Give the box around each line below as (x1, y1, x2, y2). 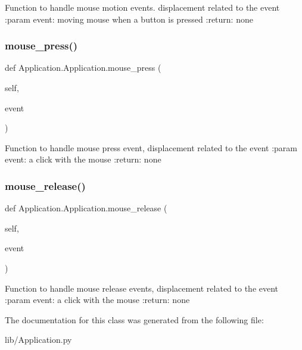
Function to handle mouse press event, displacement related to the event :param (5, 141, 297, 154)
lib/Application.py (5, 333, 72, 346)
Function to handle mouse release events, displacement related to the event (5, 282, 279, 294)
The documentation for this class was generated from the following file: (5, 313, 264, 326)
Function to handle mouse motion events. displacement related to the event (5, 1, 280, 13)
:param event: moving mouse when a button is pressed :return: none (5, 12, 253, 25)
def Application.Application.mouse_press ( (5, 61, 161, 74)
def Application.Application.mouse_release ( (5, 202, 167, 214)
